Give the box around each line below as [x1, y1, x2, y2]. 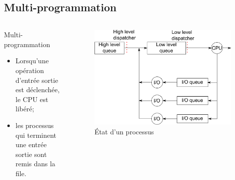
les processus [15, 120, 54, 130]
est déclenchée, [15, 84, 60, 95]
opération [15, 65, 44, 75]
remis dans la [15, 158, 55, 169]
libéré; [15, 103, 34, 114]
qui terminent [15, 129, 57, 140]
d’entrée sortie [15, 75, 58, 85]
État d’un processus [94, 126, 154, 136]
